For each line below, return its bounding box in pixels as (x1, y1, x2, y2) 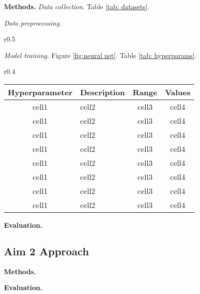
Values (165, 86, 191, 98)
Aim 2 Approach (4, 243, 89, 258)
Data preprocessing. (4, 17, 62, 28)
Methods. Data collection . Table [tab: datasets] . (4, 1, 150, 11)
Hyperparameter (8, 86, 73, 98)
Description (80, 86, 125, 98)
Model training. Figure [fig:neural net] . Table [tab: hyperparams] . (4, 50, 197, 60)
